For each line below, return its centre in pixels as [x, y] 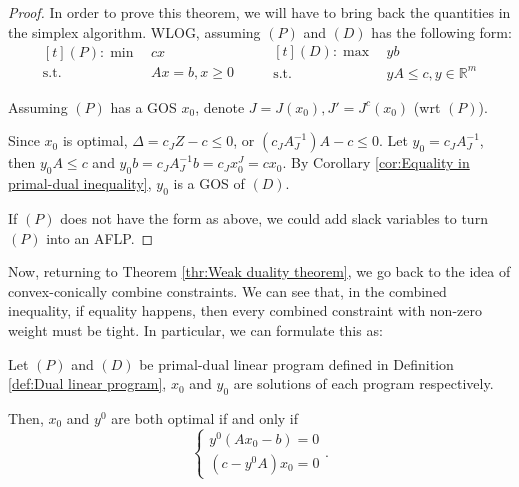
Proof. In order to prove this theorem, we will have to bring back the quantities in [259, 12]
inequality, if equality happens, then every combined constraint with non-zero [245, 310]
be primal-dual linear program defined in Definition [296, 363]
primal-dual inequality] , [80, 183]
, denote [220, 106]
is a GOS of [209, 183]
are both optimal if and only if [205, 417]
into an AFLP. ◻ [100, 237]
